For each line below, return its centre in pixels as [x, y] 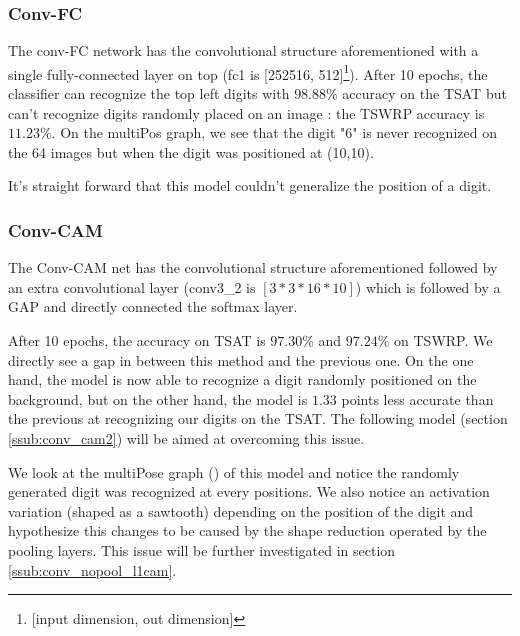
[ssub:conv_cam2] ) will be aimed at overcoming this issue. [186, 438]
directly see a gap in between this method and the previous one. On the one [241, 359]
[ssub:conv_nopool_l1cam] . [92, 569]
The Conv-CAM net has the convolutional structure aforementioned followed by [253, 267]
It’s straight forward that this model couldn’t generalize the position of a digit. [250, 185]
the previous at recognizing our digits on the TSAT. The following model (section [258, 418]
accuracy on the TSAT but [424, 93]
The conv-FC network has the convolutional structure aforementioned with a [243, 50]
